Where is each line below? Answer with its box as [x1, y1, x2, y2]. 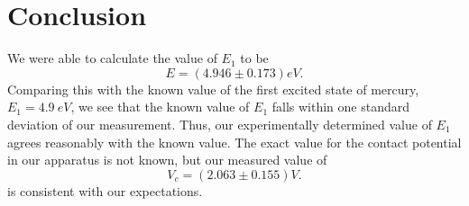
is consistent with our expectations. [7, 181, 203, 200]
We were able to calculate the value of [7, 49, 217, 67]
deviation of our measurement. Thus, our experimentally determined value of [7, 114, 432, 133]
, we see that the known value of [70, 97, 250, 116]
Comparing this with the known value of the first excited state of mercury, [7, 79, 419, 98]
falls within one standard [271, 97, 410, 116]
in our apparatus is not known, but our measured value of [7, 150, 327, 169]
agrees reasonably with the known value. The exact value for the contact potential [7, 132, 462, 151]
